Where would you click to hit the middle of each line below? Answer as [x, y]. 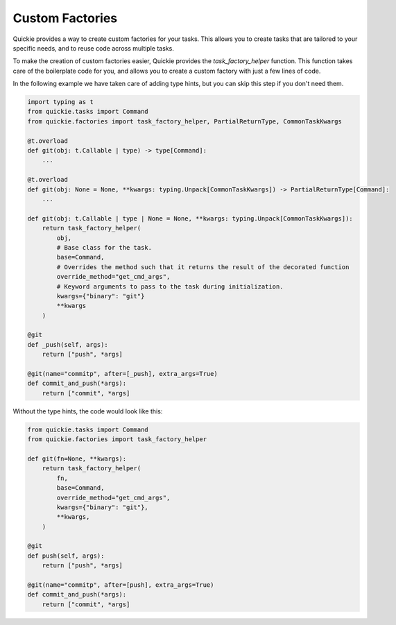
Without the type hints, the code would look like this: [88, 411]
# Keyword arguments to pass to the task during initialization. [170, 286]
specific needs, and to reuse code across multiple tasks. [94, 48]
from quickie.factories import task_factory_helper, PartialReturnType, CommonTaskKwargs [185, 121]
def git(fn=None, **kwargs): [77, 459]
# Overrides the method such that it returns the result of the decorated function [203, 267]
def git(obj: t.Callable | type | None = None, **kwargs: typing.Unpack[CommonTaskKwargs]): [190, 218]
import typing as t [60, 102]
